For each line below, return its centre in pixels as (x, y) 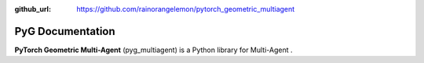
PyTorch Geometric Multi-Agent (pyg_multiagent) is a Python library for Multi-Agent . (154, 50)
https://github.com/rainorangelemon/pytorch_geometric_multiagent (186, 9)
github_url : (33, 9)
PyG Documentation (65, 31)
